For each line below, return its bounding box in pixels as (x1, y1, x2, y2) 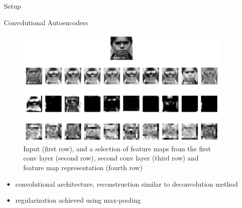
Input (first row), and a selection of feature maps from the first (23, 143, 211, 153)
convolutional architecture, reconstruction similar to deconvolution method (15, 178, 238, 189)
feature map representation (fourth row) (23, 162, 143, 172)
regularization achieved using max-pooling (15, 195, 141, 205)
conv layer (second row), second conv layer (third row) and (23, 153, 199, 163)
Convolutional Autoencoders (4, 17, 88, 27)
